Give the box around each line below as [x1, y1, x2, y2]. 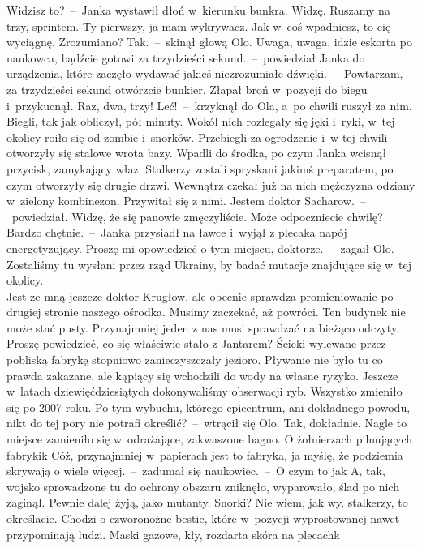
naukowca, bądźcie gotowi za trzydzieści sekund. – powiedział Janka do [6, 49, 365, 66]
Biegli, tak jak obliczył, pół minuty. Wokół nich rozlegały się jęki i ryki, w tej [6, 113, 395, 130]
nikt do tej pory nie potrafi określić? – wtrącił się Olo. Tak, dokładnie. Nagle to [6, 414, 407, 431]
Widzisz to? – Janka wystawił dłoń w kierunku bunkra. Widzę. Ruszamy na [6, 2, 390, 18]
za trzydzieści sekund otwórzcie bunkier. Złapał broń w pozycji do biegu [6, 80, 368, 97]
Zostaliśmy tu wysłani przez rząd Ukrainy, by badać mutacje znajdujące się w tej [6, 255, 411, 272]
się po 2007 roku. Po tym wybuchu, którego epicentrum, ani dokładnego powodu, [6, 398, 411, 415]
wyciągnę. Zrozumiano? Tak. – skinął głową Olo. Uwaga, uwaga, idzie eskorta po [6, 33, 413, 50]
